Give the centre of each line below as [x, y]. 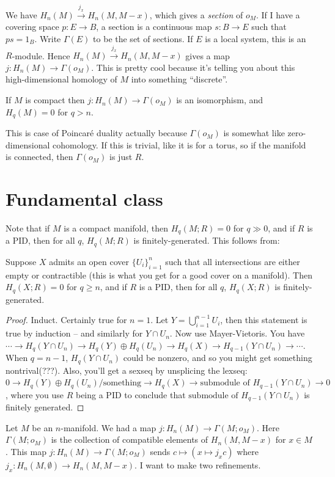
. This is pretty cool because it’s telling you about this [193, 67]
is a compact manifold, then [116, 228]
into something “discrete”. [179, 79]
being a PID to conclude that [131, 394]
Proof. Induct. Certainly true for [66, 320]
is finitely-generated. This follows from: [207, 240]
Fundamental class [84, 199]
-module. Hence [41, 55]
